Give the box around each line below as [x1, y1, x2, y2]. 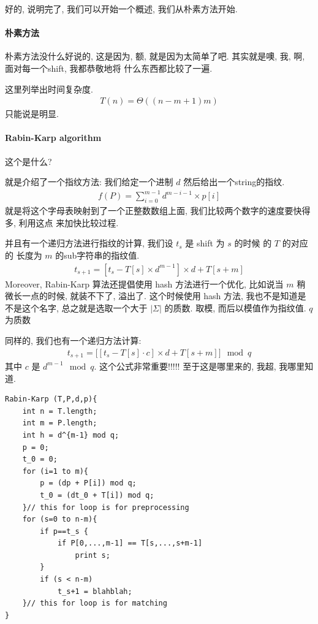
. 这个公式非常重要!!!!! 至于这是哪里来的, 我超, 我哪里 [94, 359, 305, 372]
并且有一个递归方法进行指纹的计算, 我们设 [5, 237, 173, 249]
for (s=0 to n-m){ [22, 515, 97, 524]
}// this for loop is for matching [22, 599, 167, 608]
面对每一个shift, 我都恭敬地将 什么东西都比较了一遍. [5, 61, 213, 74]
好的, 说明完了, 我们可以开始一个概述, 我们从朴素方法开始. [5, 2, 238, 15]
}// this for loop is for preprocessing [22, 503, 189, 512]
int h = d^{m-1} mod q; [22, 430, 119, 439]
